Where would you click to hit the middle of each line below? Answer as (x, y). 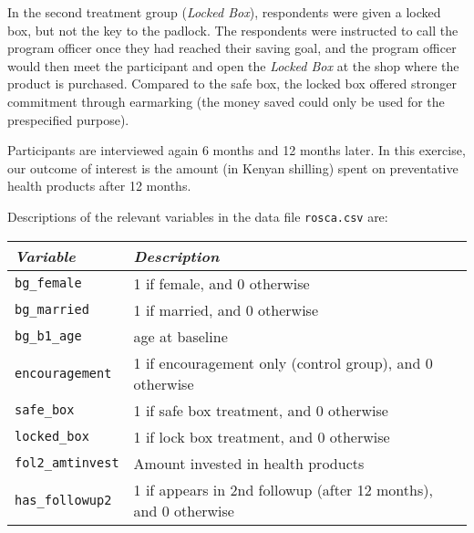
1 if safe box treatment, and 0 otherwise (261, 410)
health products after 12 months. (99, 186)
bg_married (52, 310)
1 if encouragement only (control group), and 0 (283, 362)
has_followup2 (63, 500)
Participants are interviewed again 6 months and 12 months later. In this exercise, (237, 150)
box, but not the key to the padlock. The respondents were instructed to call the (233, 30)
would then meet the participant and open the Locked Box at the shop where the (233, 65)
